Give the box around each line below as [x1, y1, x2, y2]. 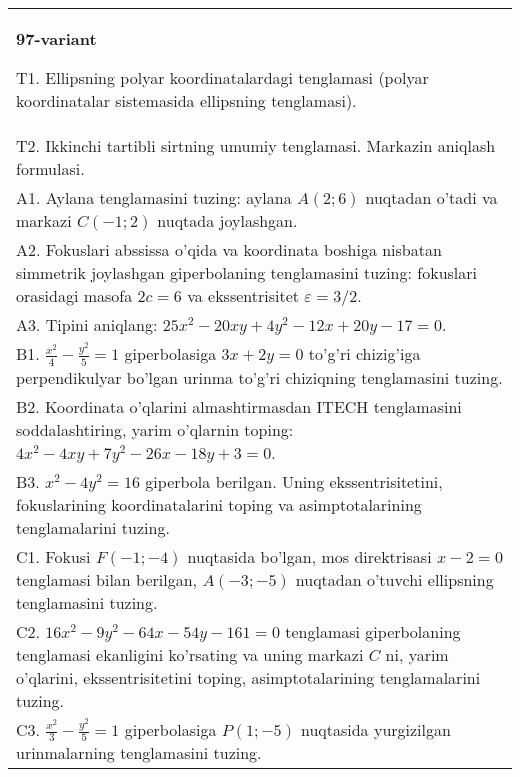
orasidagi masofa [16, 284, 133, 307]
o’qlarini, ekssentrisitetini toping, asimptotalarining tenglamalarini [16, 665, 481, 689]
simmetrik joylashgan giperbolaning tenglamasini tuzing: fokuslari [16, 261, 478, 284]
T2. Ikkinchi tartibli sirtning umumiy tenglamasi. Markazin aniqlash [16, 134, 496, 157]
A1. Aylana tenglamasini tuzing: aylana [16, 186, 292, 209]
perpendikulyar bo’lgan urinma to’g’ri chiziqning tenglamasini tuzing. [16, 365, 503, 389]
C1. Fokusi [16, 544, 91, 568]
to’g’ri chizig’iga [308, 342, 421, 365]
